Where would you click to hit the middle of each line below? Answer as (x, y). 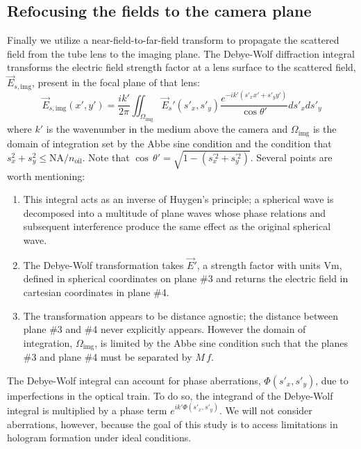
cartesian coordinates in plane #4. (96, 292)
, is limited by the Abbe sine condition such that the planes (221, 342)
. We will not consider (266, 410)
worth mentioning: (46, 175)
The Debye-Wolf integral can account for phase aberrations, (134, 380)
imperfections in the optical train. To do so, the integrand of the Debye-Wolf (170, 395)
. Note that (106, 157)
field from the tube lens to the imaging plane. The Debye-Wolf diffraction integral (181, 53)
